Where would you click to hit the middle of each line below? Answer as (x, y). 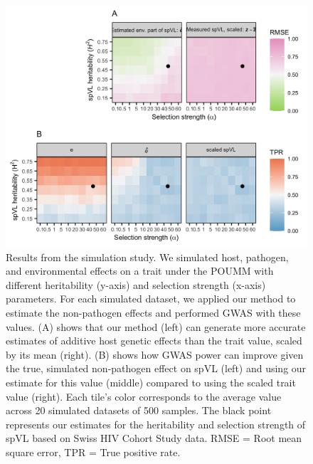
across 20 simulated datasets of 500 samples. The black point (139, 410)
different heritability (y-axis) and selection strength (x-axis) (136, 284)
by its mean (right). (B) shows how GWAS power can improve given (155, 354)
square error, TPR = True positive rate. (93, 452)
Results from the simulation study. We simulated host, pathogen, (147, 257)
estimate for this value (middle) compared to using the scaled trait (151, 383)
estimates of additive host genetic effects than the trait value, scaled (154, 341)
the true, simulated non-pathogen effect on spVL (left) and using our (156, 368)
